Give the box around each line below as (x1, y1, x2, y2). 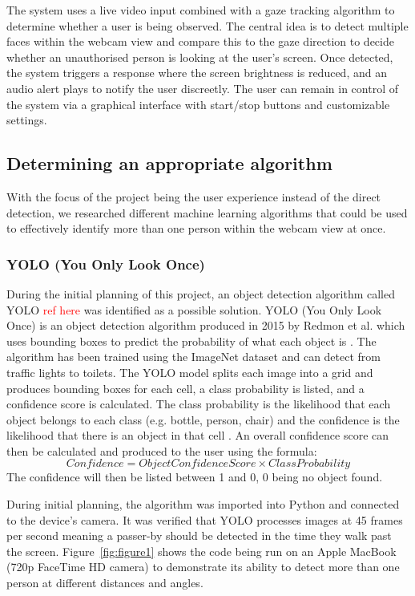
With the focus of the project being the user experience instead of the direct (6, 188, 381, 205)
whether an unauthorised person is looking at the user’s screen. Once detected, (6, 48, 393, 65)
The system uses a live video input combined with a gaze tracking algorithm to (6, 2, 395, 18)
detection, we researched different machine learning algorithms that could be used (6, 204, 408, 221)
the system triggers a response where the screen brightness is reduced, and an (6, 64, 387, 81)
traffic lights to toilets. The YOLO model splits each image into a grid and (6, 363, 373, 380)
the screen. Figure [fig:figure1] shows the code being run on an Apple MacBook (6, 542, 397, 559)
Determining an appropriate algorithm (6, 151, 332, 176)
